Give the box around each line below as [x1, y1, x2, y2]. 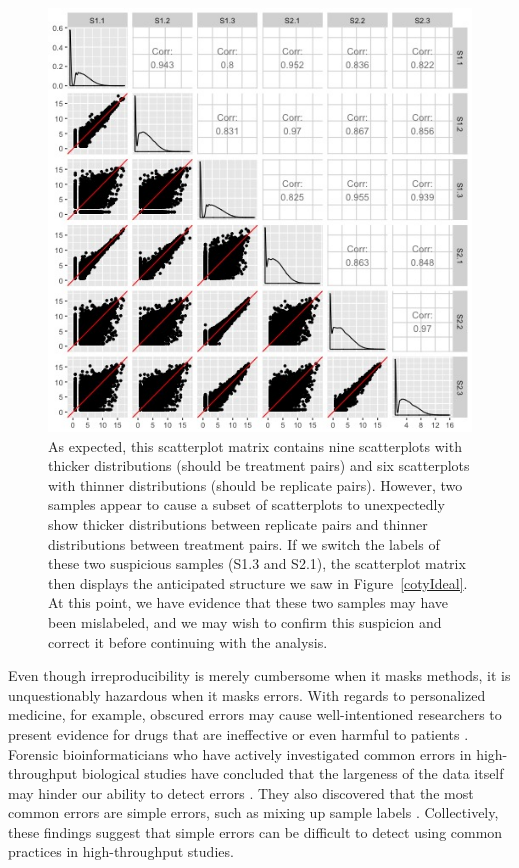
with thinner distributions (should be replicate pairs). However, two [48, 474, 463, 495]
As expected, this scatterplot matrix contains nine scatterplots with [48, 435, 462, 456]
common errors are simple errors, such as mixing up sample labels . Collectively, [8, 802, 499, 823]
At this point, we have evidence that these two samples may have [48, 592, 449, 613]
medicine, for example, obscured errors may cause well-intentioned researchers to [8, 704, 502, 725]
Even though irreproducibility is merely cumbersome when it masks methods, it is [8, 665, 511, 686]
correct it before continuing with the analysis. [48, 631, 328, 652]
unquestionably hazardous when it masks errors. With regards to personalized [8, 684, 486, 705]
